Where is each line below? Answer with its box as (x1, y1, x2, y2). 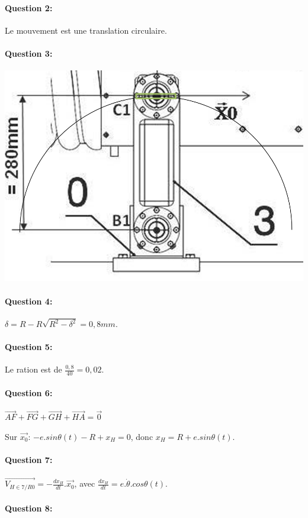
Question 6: (5, 386, 53, 399)
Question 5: (5, 341, 53, 353)
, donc (130, 430, 153, 442)
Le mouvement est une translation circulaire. (5, 24, 167, 36)
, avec (74, 477, 95, 490)
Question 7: (5, 454, 53, 466)
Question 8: (5, 501, 53, 514)
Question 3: (5, 47, 53, 59)
